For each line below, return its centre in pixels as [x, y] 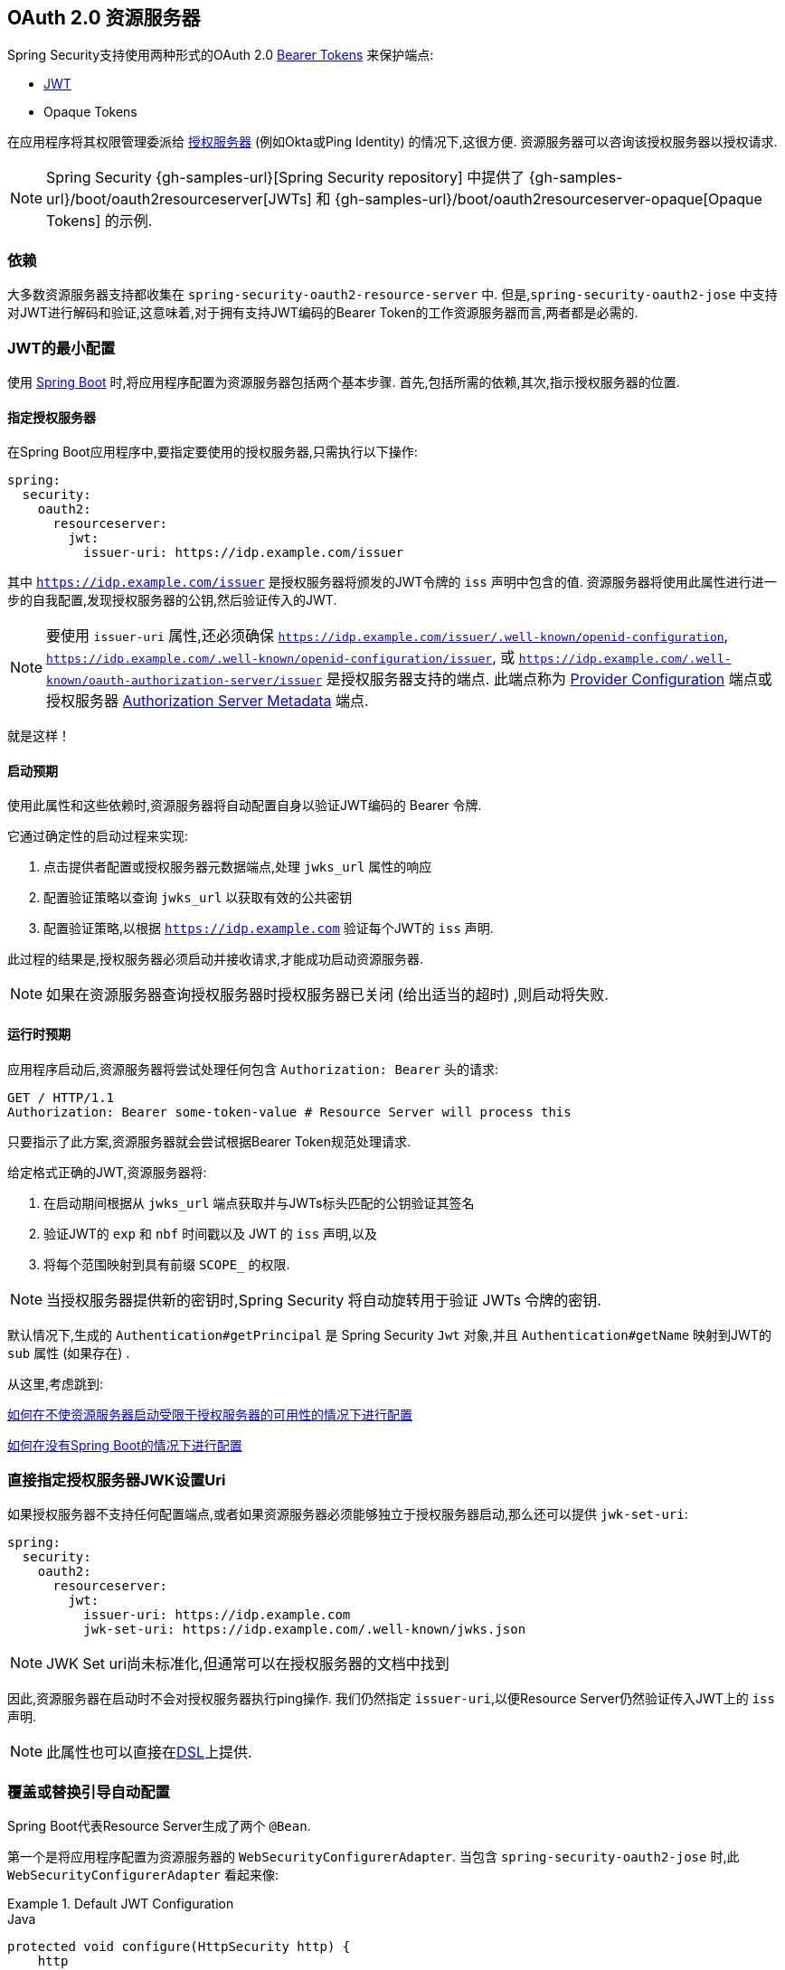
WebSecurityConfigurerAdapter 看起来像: [143, 1875]
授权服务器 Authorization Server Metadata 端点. [208, 701]
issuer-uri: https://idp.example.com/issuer [244, 553]
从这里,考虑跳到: [56, 1383]
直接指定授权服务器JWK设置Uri [117, 1480]
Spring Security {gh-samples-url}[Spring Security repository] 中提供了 [286, 178]
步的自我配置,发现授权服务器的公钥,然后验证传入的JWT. [172, 600]
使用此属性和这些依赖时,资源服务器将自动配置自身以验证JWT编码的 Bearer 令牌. [245, 806]
